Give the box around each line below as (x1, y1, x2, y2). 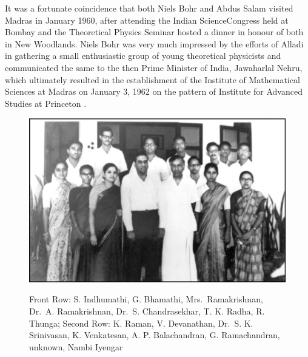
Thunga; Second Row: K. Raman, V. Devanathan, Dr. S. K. (29, 316, 253, 329)
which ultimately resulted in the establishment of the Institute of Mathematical (5, 73, 300, 86)
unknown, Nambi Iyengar (29, 340, 123, 353)
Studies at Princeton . (5, 97, 87, 109)
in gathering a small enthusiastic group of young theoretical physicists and (5, 49, 281, 62)
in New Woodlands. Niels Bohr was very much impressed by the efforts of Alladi (5, 37, 304, 50)
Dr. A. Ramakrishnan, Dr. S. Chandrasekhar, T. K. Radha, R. (29, 304, 265, 317)
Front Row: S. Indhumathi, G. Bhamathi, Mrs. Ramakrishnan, (29, 293, 263, 305)
